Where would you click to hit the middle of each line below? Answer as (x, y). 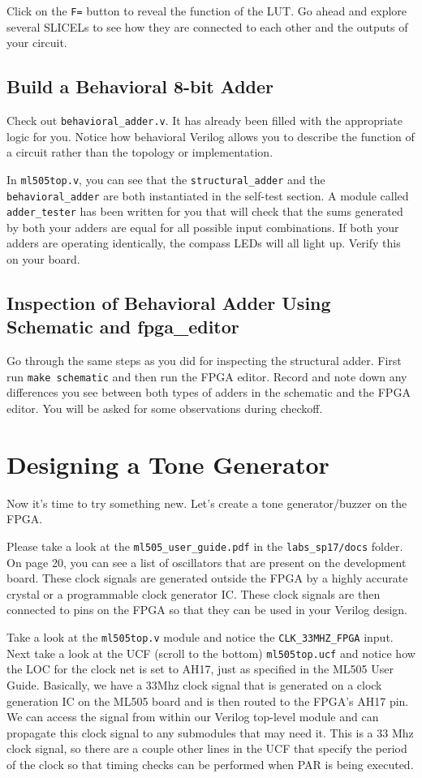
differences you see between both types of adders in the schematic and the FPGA (209, 392)
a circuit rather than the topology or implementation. (140, 152)
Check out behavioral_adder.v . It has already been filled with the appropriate (205, 120)
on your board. (43, 259)
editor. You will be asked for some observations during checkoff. (165, 408)
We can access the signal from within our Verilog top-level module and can (193, 717)
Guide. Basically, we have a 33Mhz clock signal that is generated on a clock (194, 684)
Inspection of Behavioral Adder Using (169, 303)
